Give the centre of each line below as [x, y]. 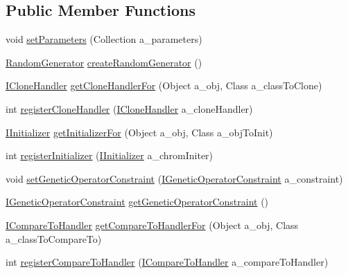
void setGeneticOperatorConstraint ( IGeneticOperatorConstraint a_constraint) [174, 178]
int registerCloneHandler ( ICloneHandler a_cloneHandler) [129, 108]
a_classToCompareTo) [54, 238]
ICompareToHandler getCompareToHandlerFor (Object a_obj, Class [152, 225]
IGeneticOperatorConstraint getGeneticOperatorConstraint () [137, 202]
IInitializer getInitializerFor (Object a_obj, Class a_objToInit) [139, 132]
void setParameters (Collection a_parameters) [104, 39]
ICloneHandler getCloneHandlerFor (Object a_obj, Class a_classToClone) [164, 85]
